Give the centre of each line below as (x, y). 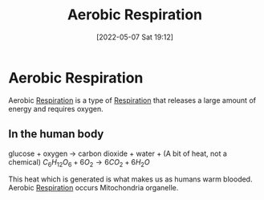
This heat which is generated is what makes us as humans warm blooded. (130, 179)
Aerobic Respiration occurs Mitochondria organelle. (93, 188)
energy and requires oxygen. (56, 108)
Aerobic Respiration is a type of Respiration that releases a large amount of (132, 100)
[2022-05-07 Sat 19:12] (135, 37)
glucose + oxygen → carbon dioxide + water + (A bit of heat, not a (118, 153)
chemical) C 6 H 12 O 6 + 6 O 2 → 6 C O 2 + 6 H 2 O (79, 163)
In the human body (56, 134)
